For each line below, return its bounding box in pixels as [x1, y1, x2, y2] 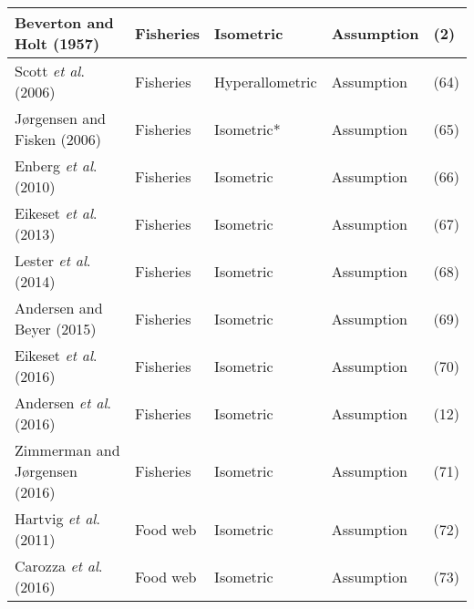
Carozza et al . [15, 555, 103, 576]
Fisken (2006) [15, 129, 101, 150]
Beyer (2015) [15, 318, 97, 339]
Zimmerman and [15, 439, 120, 460]
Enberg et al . [15, 155, 98, 176]
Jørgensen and [15, 108, 106, 129]
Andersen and [15, 297, 103, 318]
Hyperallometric [214, 70, 317, 92]
